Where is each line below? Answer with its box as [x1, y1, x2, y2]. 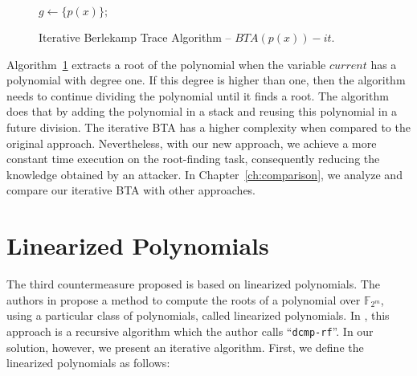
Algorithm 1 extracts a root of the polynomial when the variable [6, 55, 326, 72]
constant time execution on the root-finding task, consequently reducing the [6, 150, 380, 167]
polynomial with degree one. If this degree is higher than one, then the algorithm [6, 72, 406, 88]
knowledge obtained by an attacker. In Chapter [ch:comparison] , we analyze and [6, 166, 403, 182]
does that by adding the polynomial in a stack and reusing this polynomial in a [6, 103, 398, 120]
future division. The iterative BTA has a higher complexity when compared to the [6, 118, 411, 135]
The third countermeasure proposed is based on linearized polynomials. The [6, 276, 380, 292]
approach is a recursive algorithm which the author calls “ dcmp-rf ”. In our [6, 322, 374, 339]
